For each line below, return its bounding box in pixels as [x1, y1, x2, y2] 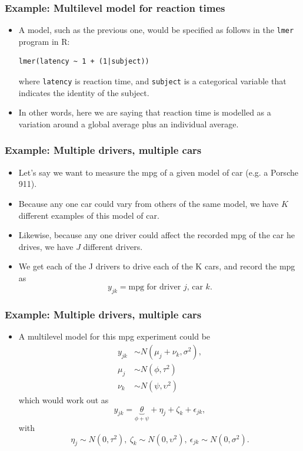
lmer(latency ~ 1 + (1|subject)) [18, 57, 149, 66]
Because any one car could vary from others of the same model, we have [18, 197, 279, 209]
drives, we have [18, 240, 74, 252]
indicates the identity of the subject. [18, 86, 149, 98]
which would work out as [18, 393, 109, 406]
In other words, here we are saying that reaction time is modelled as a [18, 106, 271, 118]
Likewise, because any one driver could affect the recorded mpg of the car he [18, 229, 295, 241]
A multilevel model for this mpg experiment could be [18, 330, 211, 343]
